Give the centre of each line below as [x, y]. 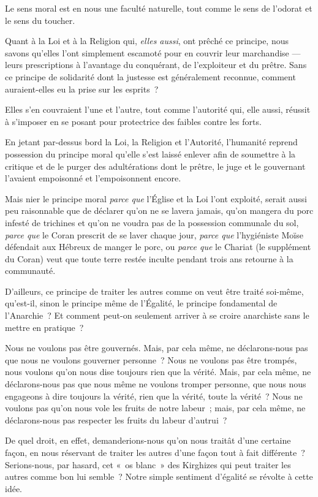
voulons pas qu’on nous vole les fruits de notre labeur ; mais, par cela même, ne [155, 408]
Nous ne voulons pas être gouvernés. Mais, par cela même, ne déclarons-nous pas [157, 348]
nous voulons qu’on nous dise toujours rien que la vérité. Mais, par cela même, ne [158, 372]
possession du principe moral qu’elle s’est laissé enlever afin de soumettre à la [150, 154]
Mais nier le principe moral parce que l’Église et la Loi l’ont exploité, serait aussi [156, 198]
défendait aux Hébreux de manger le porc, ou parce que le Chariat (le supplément [158, 247]
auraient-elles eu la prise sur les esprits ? [82, 89]
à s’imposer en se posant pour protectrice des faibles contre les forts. [133, 121]
